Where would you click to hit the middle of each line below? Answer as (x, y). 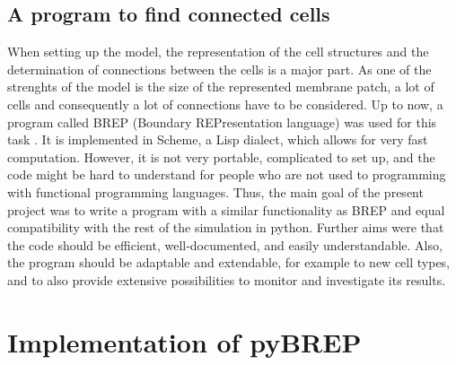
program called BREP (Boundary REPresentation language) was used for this (222, 122)
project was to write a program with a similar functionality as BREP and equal (226, 209)
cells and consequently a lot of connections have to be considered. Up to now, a (225, 104)
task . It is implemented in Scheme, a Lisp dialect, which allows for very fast (218, 139)
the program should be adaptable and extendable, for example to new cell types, (229, 262)
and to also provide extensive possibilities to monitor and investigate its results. (227, 279)
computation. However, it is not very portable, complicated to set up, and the (221, 156)
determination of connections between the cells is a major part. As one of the (219, 69)
